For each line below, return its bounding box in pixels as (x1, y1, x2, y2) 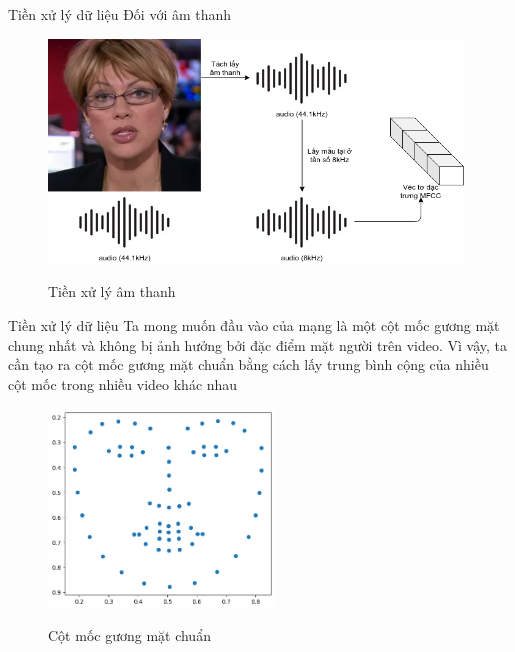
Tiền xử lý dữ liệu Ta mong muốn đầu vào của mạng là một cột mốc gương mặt (8, 315, 500, 336)
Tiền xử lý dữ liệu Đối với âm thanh (8, 4, 232, 24)
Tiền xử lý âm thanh (48, 281, 176, 302)
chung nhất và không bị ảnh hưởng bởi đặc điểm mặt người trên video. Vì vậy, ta (8, 334, 508, 355)
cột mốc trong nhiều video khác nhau (8, 373, 238, 394)
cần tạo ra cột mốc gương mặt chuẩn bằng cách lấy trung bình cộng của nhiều (8, 354, 489, 375)
